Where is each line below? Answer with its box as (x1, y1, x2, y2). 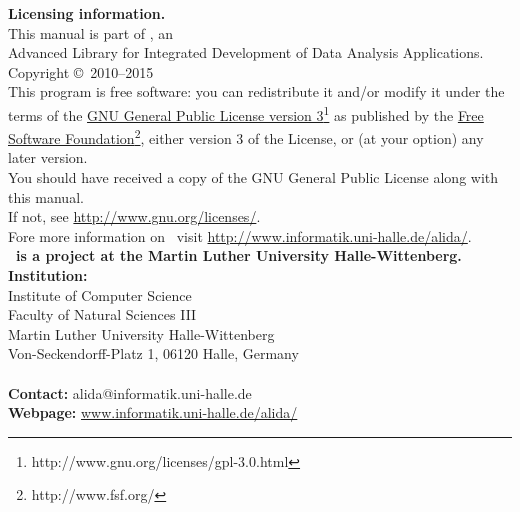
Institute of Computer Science (8, 284, 192, 305)
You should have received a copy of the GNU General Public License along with (8, 167, 499, 188)
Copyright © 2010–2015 (8, 61, 154, 82)
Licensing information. (8, 3, 166, 23)
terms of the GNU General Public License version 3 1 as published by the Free (8, 101, 484, 125)
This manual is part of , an (8, 22, 174, 43)
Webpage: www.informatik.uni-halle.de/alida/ (8, 402, 298, 423)
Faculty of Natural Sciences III (8, 304, 197, 325)
